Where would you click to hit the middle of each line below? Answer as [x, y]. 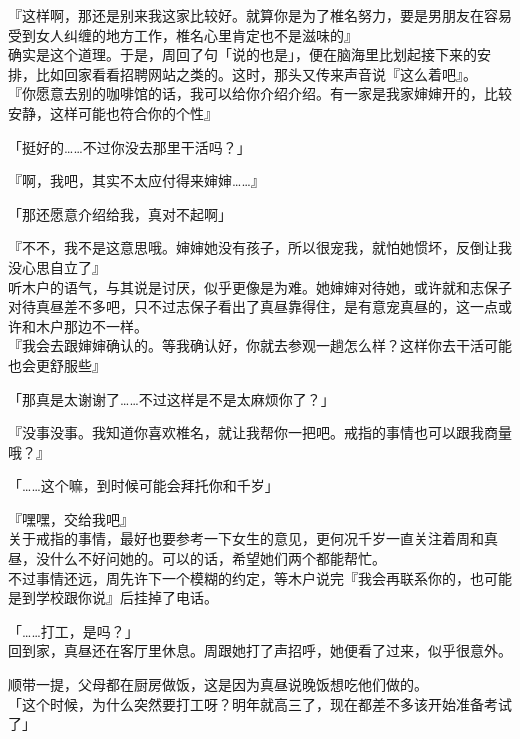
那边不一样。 [105, 325]
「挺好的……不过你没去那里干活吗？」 [129, 146]
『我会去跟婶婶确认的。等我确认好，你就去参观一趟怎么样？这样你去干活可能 [260, 345]
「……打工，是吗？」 [73, 630]
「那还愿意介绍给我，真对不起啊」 [120, 213]
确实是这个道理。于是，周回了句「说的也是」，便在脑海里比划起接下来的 [242, 54]
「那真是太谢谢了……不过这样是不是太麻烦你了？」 [171, 398]
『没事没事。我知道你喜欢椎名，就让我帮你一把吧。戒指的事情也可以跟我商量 [260, 432]
